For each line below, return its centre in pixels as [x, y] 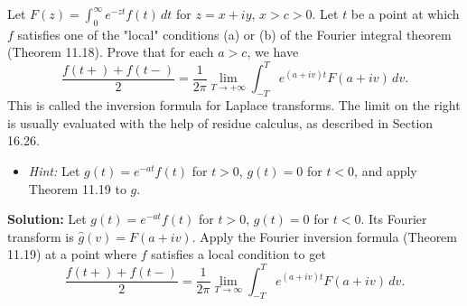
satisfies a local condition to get [238, 254]
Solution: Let [47, 219]
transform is [41, 236]
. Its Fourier [394, 219]
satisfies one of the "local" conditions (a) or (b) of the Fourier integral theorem [234, 34]
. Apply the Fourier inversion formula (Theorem [324, 236]
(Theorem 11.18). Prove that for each [111, 52]
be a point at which [405, 14]
